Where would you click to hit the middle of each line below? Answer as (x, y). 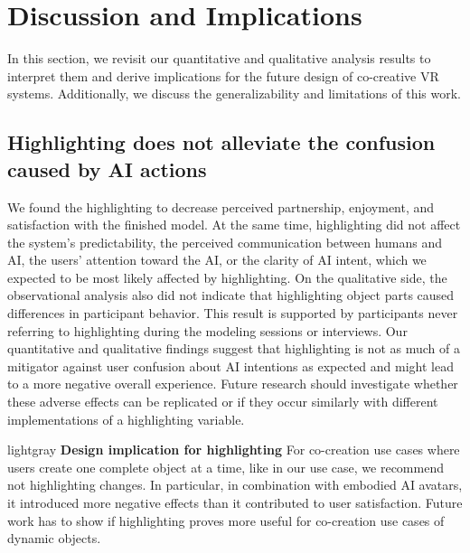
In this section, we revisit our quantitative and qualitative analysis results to (219, 58)
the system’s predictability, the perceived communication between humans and (225, 242)
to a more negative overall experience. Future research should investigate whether (233, 384)
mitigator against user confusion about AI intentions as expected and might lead (230, 366)
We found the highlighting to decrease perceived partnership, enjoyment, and (221, 206)
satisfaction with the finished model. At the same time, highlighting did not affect (234, 225)
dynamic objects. (54, 538)
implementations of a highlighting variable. (126, 419)
